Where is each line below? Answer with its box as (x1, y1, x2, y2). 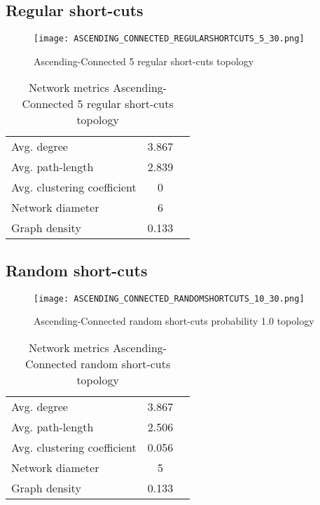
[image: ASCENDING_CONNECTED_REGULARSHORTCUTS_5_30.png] (34, 34, 305, 44)
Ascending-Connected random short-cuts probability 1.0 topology (34, 314, 314, 328)
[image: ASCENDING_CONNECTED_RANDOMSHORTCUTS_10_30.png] (34, 293, 305, 304)
